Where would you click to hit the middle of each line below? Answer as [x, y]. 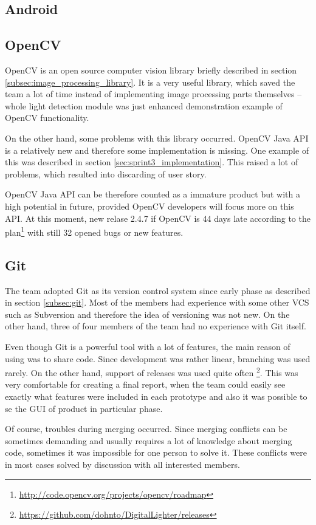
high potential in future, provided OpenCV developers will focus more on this [149, 206]
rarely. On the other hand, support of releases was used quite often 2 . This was [152, 372]
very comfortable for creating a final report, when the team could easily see [145, 384]
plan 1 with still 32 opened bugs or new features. [94, 231]
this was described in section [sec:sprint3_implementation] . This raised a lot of [152, 162]
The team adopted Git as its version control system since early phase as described [158, 290]
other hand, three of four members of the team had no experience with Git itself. [156, 326]
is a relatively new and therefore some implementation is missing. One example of [157, 150]
